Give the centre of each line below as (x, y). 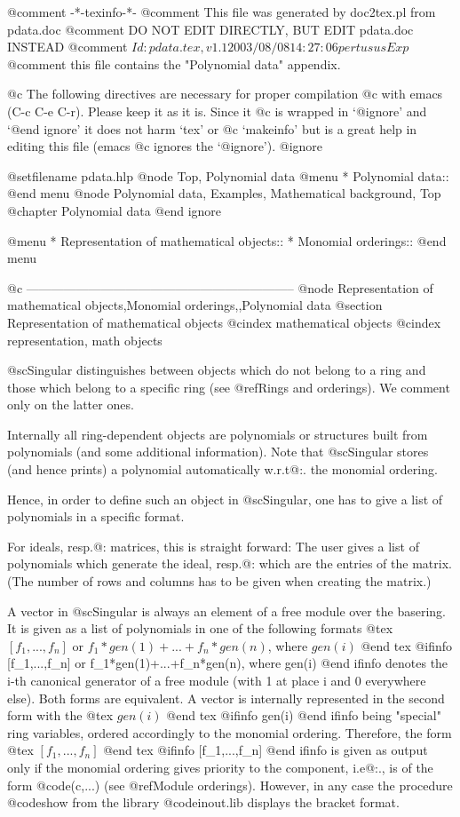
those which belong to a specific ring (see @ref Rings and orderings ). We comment (229, 387)
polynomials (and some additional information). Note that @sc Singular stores (218, 452)
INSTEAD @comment (67, 47)
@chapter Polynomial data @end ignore (115, 210)
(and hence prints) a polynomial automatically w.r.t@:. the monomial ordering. (222, 469)
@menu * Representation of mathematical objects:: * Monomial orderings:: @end (227, 240)
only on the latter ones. (71, 405)
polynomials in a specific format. (96, 516)
